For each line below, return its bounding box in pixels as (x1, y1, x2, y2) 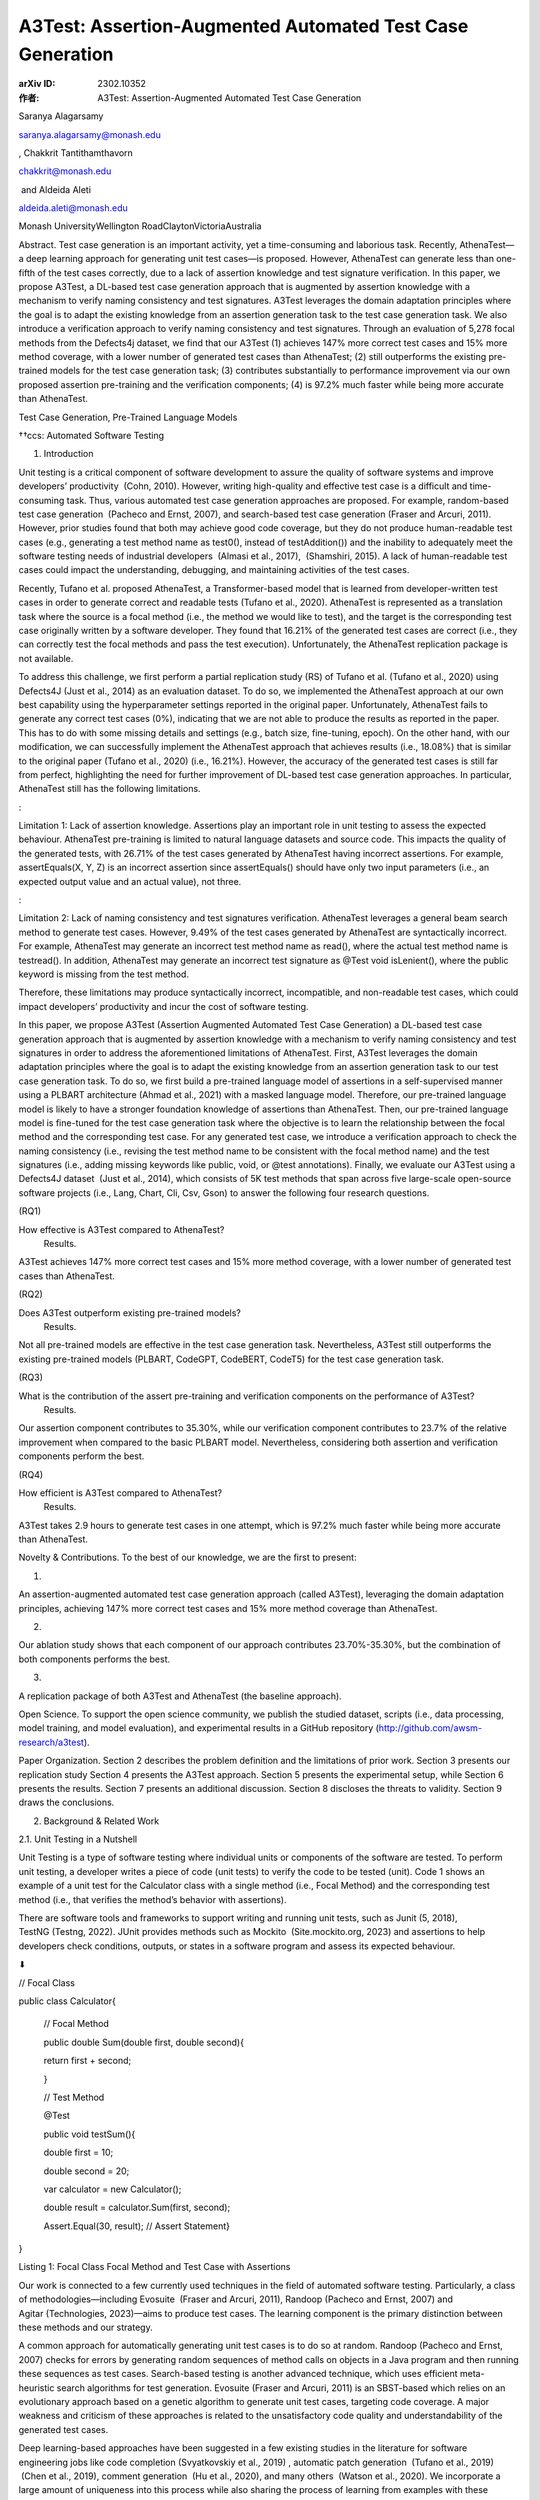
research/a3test (18, 1736, 85, 1748)
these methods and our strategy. (18, 2321, 154, 2334)
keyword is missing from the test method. (18, 968, 190, 980)
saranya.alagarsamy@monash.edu (18, 128, 162, 140)
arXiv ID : (18, 78, 56, 90)
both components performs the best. (18, 1653, 171, 1665)
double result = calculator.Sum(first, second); (43, 2201, 231, 2214)
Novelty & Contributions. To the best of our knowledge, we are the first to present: (18, 1551, 357, 1564)
